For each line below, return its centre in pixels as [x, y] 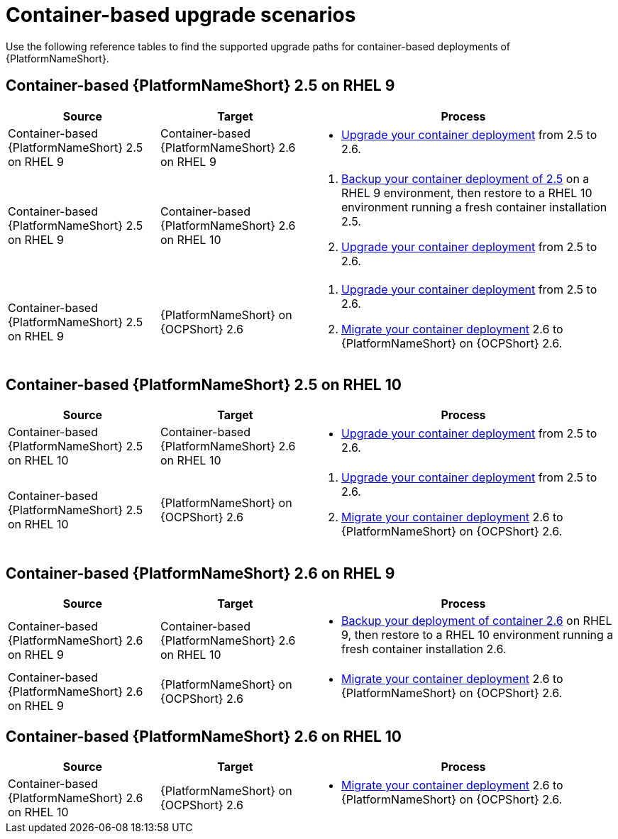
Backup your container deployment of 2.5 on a [465, 178]
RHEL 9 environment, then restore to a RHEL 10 [467, 193]
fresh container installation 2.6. [424, 649]
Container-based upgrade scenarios [181, 15]
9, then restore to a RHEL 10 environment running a [478, 635]
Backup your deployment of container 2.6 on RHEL [477, 621]
